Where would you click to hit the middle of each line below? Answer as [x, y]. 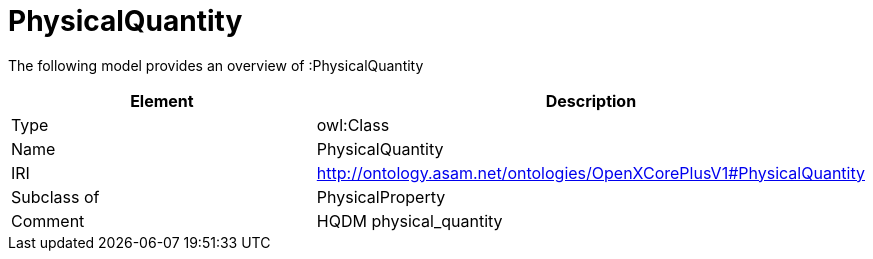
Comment [48, 220]
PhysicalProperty [381, 196]
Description [591, 100]
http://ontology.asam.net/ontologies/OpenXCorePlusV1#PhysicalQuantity [590, 172]
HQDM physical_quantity [409, 220]
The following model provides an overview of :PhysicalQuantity [216, 65]
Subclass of [55, 196]
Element [162, 100]
